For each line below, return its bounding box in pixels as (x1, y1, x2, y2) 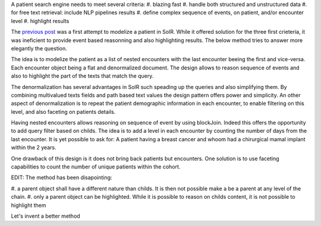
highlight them (11, 202, 46, 209)
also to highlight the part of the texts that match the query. (11, 72, 154, 79)
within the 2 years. (11, 144, 56, 151)
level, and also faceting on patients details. (11, 108, 116, 115)
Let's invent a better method (11, 212, 80, 219)
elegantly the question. (11, 44, 68, 52)
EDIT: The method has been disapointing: (11, 174, 112, 181)
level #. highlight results (11, 17, 70, 24)
